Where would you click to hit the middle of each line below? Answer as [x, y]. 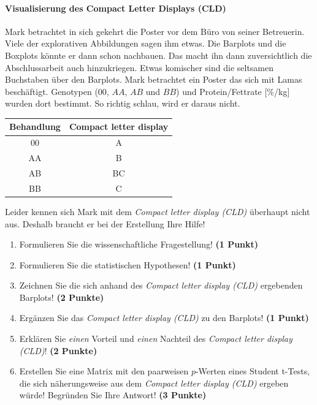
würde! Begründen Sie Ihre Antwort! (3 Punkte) [113, 395]
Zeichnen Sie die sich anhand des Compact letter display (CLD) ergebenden [161, 285]
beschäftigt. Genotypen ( [52, 91]
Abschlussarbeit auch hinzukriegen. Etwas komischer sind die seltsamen [139, 67]
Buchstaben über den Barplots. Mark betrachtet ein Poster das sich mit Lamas [154, 79]
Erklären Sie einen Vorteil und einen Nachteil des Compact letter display [156, 339]
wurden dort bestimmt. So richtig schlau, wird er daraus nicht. [123, 103]
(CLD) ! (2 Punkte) [58, 350]
